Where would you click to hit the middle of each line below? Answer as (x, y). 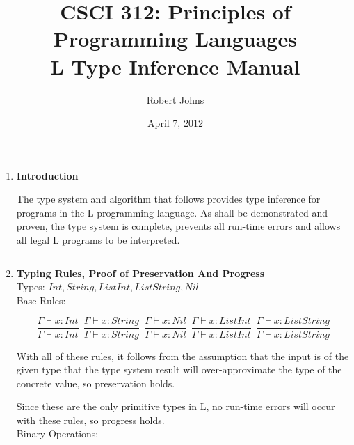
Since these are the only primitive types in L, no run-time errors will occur (176, 406)
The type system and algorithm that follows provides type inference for (168, 199)
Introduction (47, 175)
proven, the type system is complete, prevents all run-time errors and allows (178, 226)
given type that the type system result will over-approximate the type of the (179, 369)
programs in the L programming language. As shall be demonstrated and (172, 212)
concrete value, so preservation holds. (96, 383)
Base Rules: (41, 300)
